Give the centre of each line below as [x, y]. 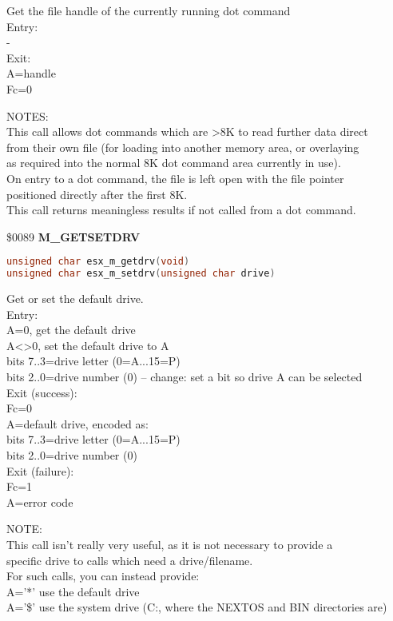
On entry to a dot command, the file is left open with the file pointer [175, 178]
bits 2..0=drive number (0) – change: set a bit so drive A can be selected [185, 377]
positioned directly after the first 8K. [97, 194]
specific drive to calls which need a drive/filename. [130, 560]
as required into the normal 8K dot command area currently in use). [174, 163]
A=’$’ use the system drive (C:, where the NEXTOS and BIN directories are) [197, 607]
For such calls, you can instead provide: [103, 576]
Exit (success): [42, 392]
